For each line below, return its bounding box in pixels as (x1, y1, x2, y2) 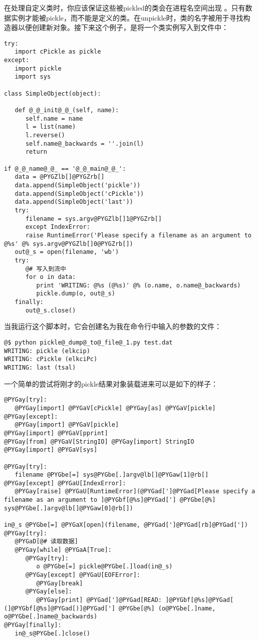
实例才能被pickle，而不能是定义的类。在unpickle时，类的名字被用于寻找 (11, 12, 243, 23)
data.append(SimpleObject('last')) (15, 198, 133, 206)
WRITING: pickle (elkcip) (4, 347, 90, 355)
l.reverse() (25, 132, 65, 139)
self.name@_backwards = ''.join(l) (25, 140, 144, 147)
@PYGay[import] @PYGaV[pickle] (15, 421, 119, 429)
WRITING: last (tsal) (4, 364, 76, 371)
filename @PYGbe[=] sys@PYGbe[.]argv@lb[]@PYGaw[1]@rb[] (15, 471, 209, 479)
